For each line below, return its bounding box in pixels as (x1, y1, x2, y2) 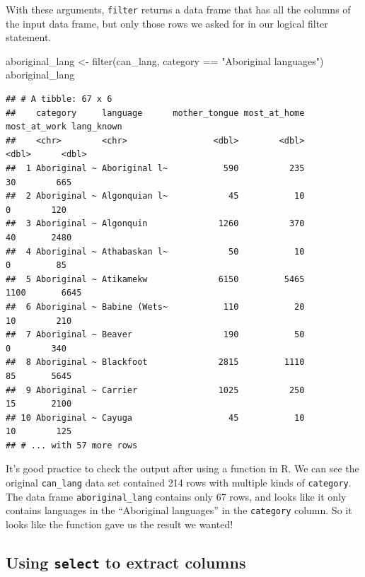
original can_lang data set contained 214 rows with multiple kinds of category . (6, 475, 352, 490)
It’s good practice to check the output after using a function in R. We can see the (6, 461, 359, 476)
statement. (6, 30, 52, 45)
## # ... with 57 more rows (6, 440, 138, 450)
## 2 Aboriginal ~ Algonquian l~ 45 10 (6, 191, 305, 202)
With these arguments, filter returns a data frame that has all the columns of (6, 2, 351, 16)
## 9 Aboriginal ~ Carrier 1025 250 (6, 385, 305, 395)
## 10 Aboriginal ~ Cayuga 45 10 (6, 412, 305, 423)
